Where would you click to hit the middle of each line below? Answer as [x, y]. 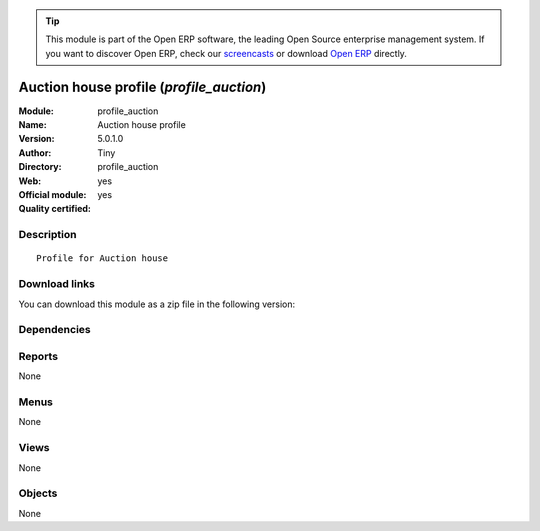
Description [47, 235]
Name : [32, 125]
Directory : [40, 167]
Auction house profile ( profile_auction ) [142, 86]
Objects [38, 493]
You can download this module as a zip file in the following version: [157, 304]
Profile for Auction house [102, 258]
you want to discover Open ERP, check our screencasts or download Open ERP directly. [226, 53]
